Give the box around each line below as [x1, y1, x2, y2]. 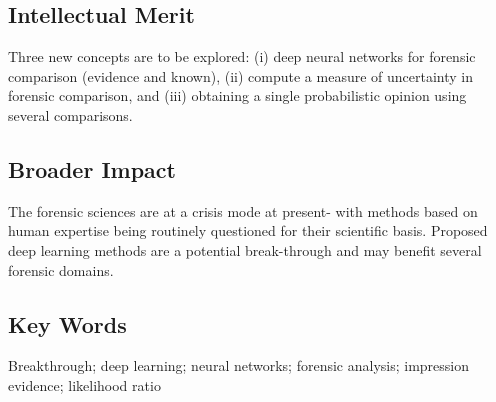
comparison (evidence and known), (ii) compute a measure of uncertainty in [8, 65, 473, 86]
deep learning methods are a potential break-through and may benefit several [8, 239, 482, 260]
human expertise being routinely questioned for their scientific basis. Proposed [8, 220, 488, 241]
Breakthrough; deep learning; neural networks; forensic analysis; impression [8, 355, 470, 376]
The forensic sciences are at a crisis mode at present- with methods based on [8, 200, 478, 221]
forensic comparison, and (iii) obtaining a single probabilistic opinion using [8, 85, 467, 106]
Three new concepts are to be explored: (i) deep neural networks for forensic [8, 46, 476, 67]
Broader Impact [8, 153, 176, 184]
